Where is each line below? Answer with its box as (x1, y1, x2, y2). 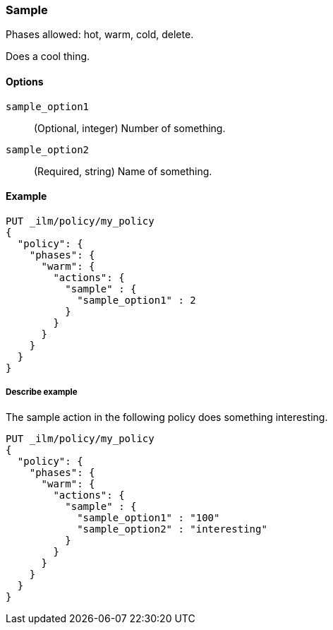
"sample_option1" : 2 (77, 294, 196, 306)
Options (6, 75, 44, 88)
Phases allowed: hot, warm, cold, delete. (6, 28, 194, 41)
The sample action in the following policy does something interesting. (6, 410, 328, 423)
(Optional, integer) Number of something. (34, 121, 226, 134)
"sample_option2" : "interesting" (77, 523, 267, 535)
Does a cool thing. (6, 50, 90, 63)
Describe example (6, 387, 78, 398)
